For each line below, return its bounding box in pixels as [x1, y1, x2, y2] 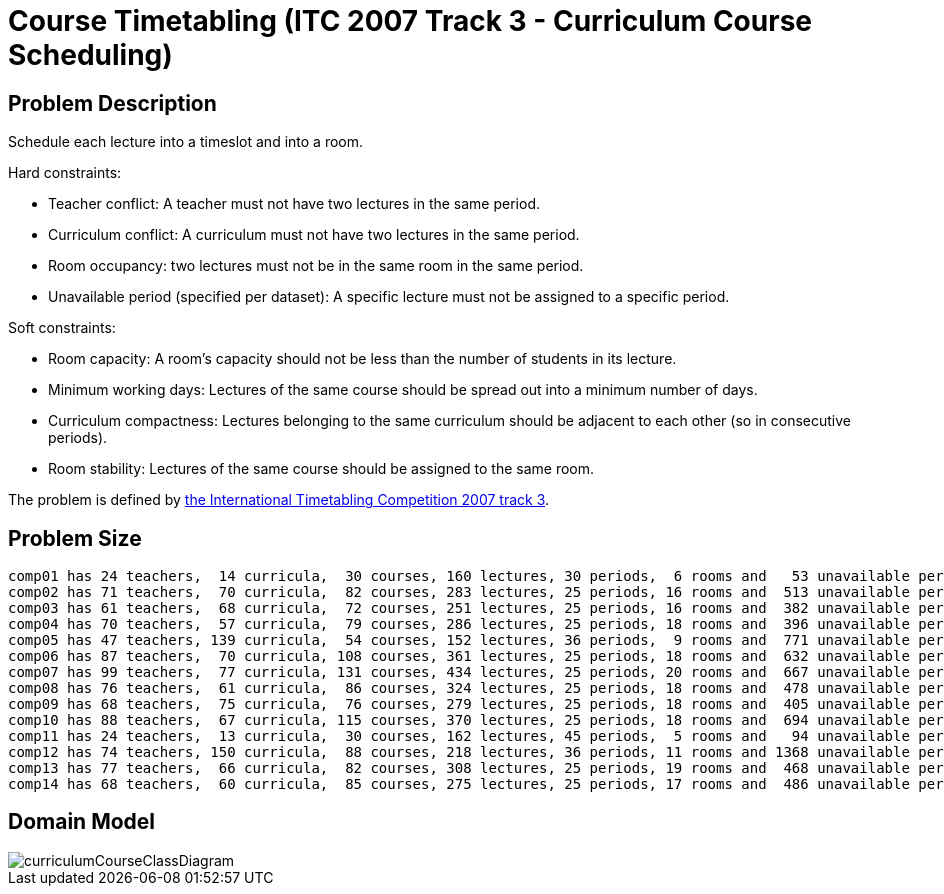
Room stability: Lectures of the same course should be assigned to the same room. [48, 460, 595, 478]
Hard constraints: [8, 164, 122, 182]
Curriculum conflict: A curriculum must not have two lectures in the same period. [48, 226, 580, 244]
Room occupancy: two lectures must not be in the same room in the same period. [48, 257, 584, 275]
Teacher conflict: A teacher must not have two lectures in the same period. [48, 195, 540, 213]
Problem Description [8, 90, 217, 116]
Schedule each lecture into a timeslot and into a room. [8, 133, 364, 151]
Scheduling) [8, 38, 173, 72]
